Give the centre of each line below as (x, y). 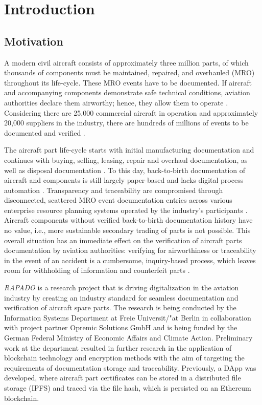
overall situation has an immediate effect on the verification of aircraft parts (123, 240)
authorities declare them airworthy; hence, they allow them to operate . (116, 102)
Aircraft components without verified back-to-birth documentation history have (128, 220)
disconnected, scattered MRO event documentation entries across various (118, 200)
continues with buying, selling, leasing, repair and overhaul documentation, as (126, 159)
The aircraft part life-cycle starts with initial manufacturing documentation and (129, 150)
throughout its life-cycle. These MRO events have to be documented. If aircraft (128, 82)
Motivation (34, 41)
